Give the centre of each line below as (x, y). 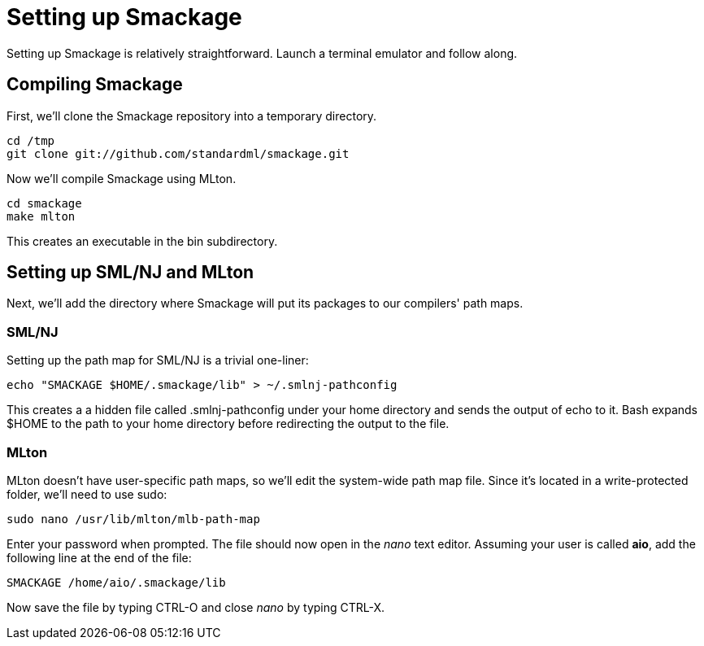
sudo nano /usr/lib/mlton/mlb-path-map (133, 519)
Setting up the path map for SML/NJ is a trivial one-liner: (158, 360)
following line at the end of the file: (99, 557)
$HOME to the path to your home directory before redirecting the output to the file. (228, 424)
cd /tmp (31, 140)
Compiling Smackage (95, 85)
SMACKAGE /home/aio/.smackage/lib (116, 582)
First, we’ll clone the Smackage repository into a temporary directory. (192, 116)
